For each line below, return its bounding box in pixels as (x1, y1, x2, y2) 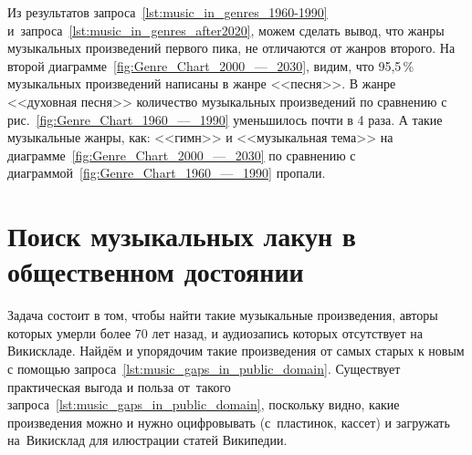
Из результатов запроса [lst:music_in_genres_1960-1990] (7, 3, 328, 21)
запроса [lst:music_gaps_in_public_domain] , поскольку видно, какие (7, 395, 400, 414)
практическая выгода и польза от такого (7, 377, 231, 396)
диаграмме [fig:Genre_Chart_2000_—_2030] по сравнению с (7, 145, 356, 164)
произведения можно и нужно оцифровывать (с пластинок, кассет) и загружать (7, 412, 450, 431)
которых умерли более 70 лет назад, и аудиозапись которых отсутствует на (7, 323, 424, 342)
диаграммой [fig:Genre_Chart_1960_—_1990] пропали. (7, 163, 326, 182)
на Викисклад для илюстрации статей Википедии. (7, 430, 288, 450)
